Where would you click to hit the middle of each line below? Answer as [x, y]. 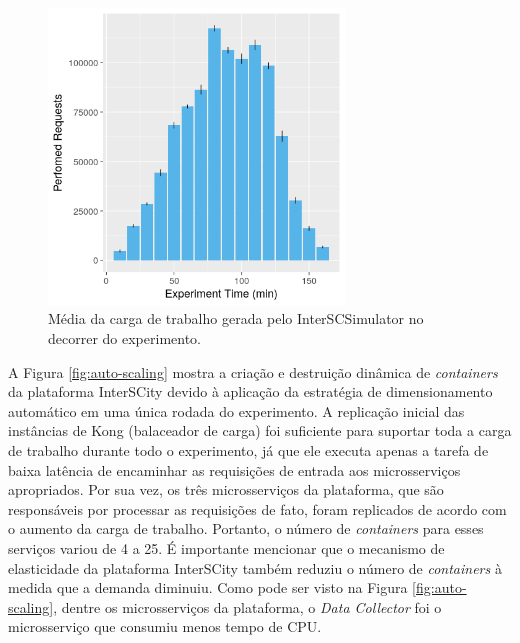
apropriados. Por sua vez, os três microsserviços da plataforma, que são [226, 489]
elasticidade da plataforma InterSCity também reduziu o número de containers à [255, 567]
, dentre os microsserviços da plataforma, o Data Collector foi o [247, 606]
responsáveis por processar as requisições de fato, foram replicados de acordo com [257, 508]
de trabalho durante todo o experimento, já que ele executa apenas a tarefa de [248, 449]
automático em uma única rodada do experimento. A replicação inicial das [236, 410]
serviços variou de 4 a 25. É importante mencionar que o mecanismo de [226, 547]
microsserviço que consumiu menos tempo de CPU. [165, 626]
